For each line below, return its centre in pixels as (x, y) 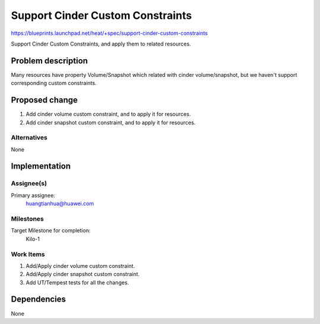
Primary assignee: (33, 195)
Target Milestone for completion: (51, 231)
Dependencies (39, 299)
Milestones (27, 219)
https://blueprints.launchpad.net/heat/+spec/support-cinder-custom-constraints (109, 33)
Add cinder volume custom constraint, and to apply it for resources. (108, 114)
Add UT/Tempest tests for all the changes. (77, 282)
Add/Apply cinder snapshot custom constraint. (83, 274)
